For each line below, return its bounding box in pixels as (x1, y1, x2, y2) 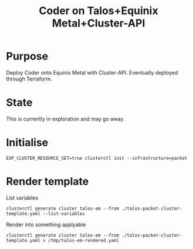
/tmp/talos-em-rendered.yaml (48, 237, 119, 243)
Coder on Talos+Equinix (39, 4, 158, 18)
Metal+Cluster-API (52, 16, 145, 30)
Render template (6, 175, 89, 188)
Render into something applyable (6, 221, 86, 228)
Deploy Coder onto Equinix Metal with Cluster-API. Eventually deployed (6, 69, 178, 76)
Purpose (6, 50, 49, 63)
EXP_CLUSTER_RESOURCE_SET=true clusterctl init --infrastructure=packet (6, 155, 188, 161)
